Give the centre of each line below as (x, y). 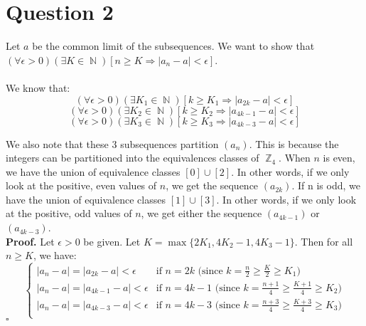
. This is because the (294, 143)
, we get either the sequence (201, 213)
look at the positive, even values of (81, 185)
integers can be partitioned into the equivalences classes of (133, 158)
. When (295, 158)
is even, (339, 158)
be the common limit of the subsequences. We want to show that (173, 46)
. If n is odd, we (326, 185)
